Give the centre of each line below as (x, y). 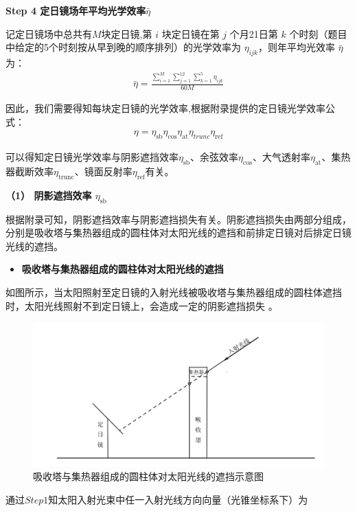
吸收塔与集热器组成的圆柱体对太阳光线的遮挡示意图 (148, 476)
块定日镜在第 (191, 33)
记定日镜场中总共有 (49, 33)
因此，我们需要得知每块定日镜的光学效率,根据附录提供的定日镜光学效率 (165, 108)
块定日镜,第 (127, 33)
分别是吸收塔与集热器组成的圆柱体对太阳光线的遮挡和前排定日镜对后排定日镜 (178, 232)
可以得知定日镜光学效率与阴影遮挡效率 (92, 157)
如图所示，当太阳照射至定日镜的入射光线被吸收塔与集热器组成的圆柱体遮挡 (174, 292)
